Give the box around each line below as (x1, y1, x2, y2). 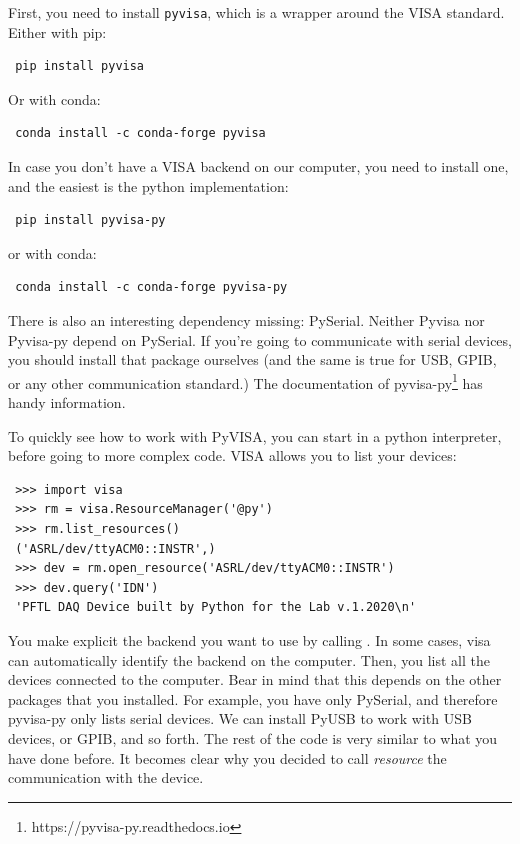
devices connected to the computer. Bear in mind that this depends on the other (8, 669, 502, 690)
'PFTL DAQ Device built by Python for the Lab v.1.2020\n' (15, 600, 417, 615)
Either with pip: (8, 21, 107, 42)
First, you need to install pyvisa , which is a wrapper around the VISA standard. (8, 2, 505, 22)
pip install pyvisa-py (15, 213, 166, 228)
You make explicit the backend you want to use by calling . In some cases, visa (8, 629, 491, 650)
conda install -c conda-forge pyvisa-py (15, 280, 288, 295)
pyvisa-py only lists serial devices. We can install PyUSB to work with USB (8, 708, 472, 729)
